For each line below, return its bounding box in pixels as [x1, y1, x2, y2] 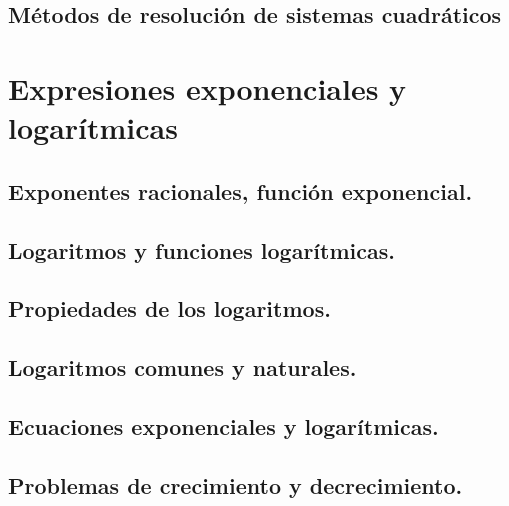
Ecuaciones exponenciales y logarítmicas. [8, 410, 439, 441]
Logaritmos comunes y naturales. [8, 352, 357, 383]
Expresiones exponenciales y [8, 67, 407, 108]
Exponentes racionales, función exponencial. [8, 175, 473, 206]
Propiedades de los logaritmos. [8, 293, 331, 324]
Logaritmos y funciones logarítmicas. [8, 234, 395, 265]
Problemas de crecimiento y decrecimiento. [8, 469, 463, 500]
